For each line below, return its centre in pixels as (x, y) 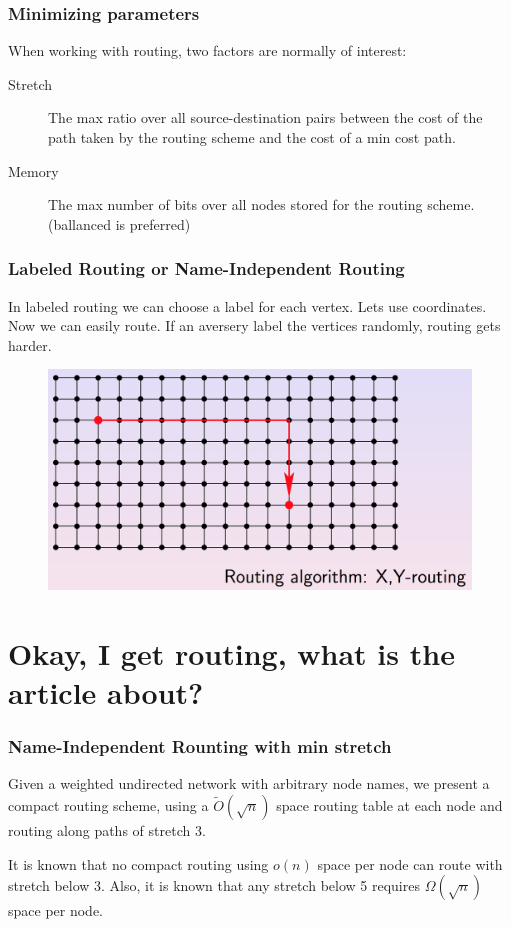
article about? (106, 692)
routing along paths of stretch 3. (107, 830)
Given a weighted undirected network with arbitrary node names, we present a (249, 783)
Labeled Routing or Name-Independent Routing (206, 268)
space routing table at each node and (389, 805)
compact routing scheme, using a (108, 805)
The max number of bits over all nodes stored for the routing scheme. (261, 204)
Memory (33, 170)
